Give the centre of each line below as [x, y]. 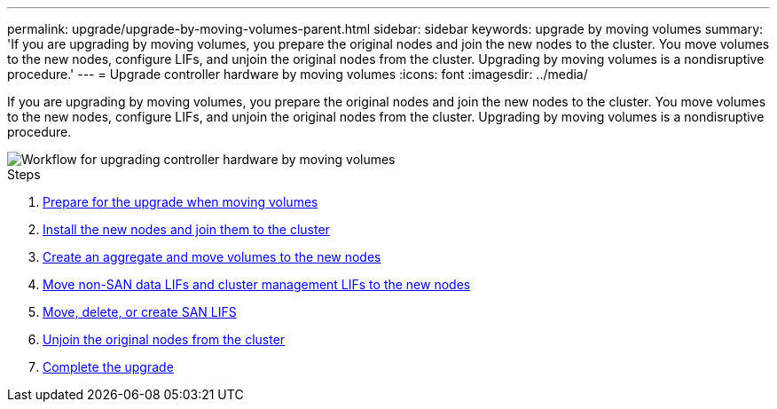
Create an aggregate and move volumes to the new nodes [212, 257]
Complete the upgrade [108, 367]
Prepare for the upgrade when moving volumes [181, 202]
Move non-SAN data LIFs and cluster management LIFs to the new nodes [257, 284]
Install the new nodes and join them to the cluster [186, 229]
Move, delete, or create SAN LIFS [140, 312]
